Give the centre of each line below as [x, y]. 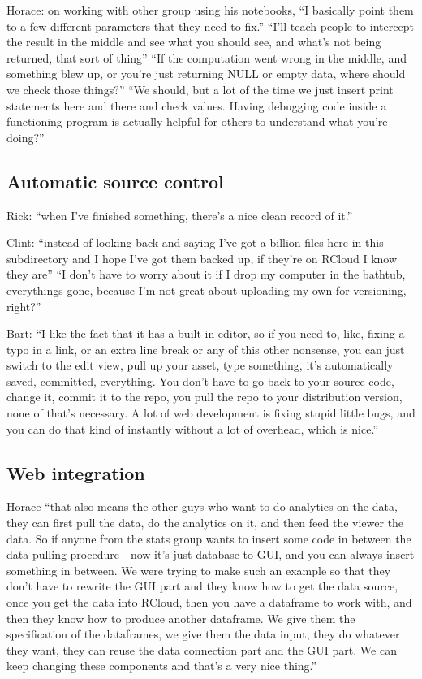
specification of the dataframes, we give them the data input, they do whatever [203, 634]
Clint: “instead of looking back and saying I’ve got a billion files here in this [195, 242]
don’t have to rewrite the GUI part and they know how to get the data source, [202, 586]
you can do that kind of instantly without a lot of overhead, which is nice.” [192, 428]
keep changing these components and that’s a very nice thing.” [162, 666]
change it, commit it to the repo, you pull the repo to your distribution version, [205, 397]
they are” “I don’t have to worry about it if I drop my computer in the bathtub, [206, 274]
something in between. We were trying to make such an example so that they [199, 570]
